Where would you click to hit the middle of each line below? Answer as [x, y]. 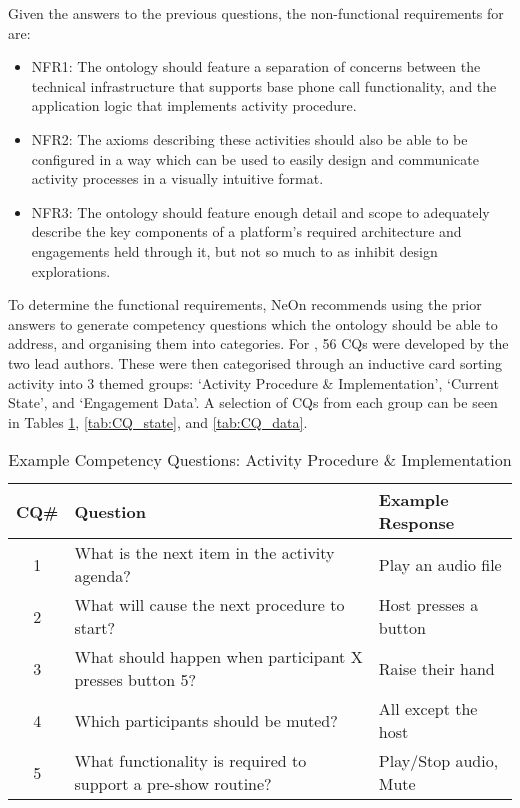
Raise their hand [436, 668]
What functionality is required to [190, 761]
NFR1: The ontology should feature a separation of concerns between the [256, 66]
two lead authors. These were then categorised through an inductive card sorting [255, 362]
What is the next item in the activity [204, 553]
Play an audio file [440, 564]
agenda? [102, 576]
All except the [428, 709]
